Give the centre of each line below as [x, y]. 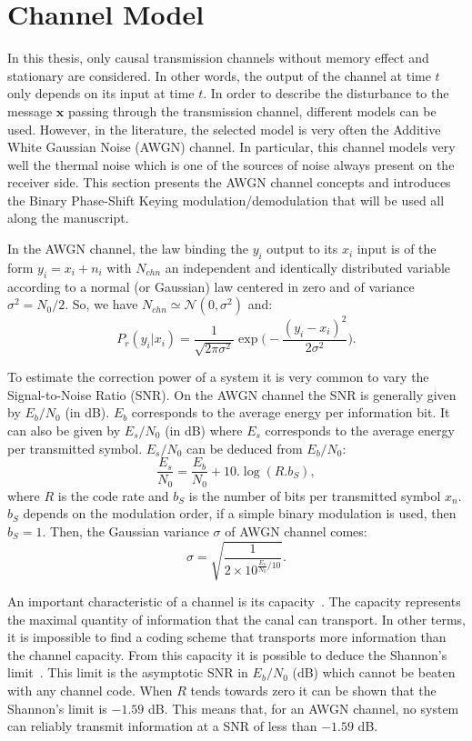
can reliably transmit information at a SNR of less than [162, 726]
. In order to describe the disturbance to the [326, 93]
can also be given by [64, 430]
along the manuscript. [68, 218]
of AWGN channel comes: [296, 531]
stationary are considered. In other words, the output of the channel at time [219, 75]
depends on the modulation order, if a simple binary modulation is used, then [240, 513]
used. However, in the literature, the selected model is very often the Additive [224, 129]
